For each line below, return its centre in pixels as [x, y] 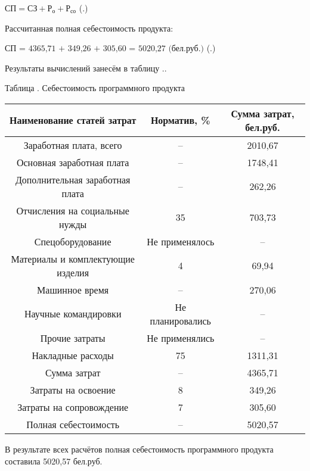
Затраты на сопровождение [73, 407]
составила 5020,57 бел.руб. [54, 461]
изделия [73, 272]
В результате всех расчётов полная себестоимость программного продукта [139, 449]
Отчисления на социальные [73, 210]
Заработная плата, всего [73, 145]
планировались [180, 320]
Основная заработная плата [73, 162]
